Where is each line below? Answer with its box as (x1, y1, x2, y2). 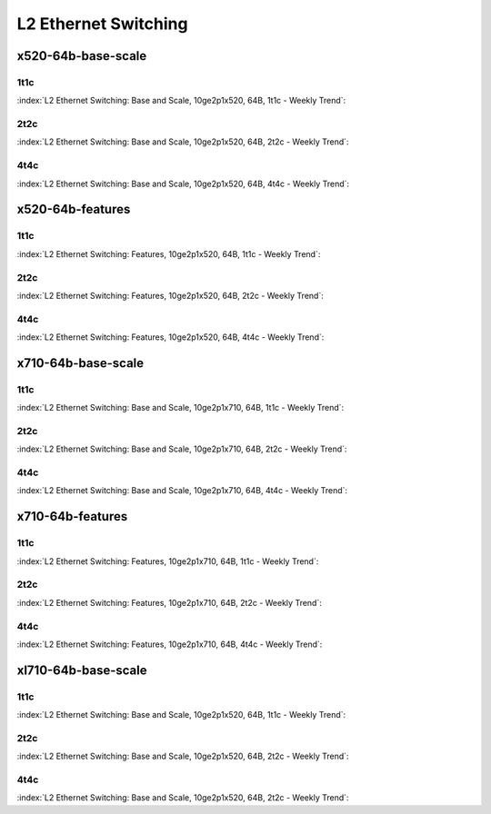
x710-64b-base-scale (16, 355, 145, 371)
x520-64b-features (16, 202, 131, 217)
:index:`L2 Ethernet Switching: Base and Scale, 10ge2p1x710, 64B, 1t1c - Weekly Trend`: (16, 402, 345, 413)
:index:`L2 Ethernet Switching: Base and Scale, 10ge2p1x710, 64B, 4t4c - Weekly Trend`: (16, 485, 348, 496)
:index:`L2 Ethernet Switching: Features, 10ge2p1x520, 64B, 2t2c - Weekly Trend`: (16, 290, 325, 301)
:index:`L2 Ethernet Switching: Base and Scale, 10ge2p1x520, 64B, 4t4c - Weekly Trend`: (16, 178, 350, 189)
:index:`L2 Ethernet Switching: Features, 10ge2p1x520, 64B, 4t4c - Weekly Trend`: (16, 332, 325, 342)
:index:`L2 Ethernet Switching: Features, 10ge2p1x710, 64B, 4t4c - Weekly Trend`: (16, 639, 323, 650)
